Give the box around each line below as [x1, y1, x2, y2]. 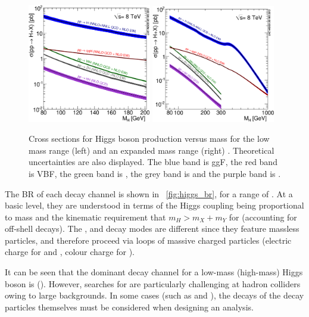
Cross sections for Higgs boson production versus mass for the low [29, 132, 270, 145]
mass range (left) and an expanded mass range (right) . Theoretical [29, 144, 274, 156]
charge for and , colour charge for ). [5, 245, 135, 258]
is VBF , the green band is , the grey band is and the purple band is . [29, 167, 281, 179]
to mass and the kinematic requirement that [5, 210, 166, 223]
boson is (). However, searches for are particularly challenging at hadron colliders [5, 277, 301, 290]
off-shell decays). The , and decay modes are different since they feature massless [5, 222, 299, 235]
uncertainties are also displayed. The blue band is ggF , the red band [29, 156, 277, 168]
